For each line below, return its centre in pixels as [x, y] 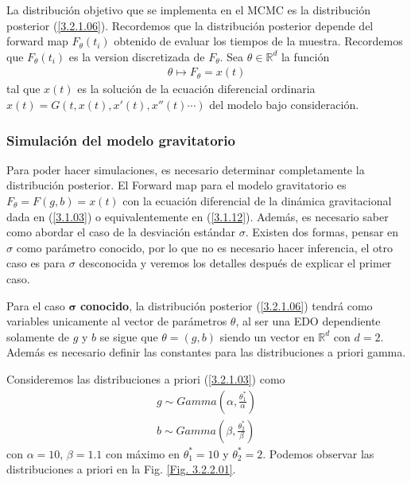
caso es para [36, 263]
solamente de [38, 336]
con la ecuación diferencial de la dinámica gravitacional [257, 201]
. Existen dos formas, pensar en [322, 232]
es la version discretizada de [137, 56]
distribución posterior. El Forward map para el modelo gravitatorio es [176, 185]
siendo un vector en [267, 336]
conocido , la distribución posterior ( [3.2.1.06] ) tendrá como [226, 305]
